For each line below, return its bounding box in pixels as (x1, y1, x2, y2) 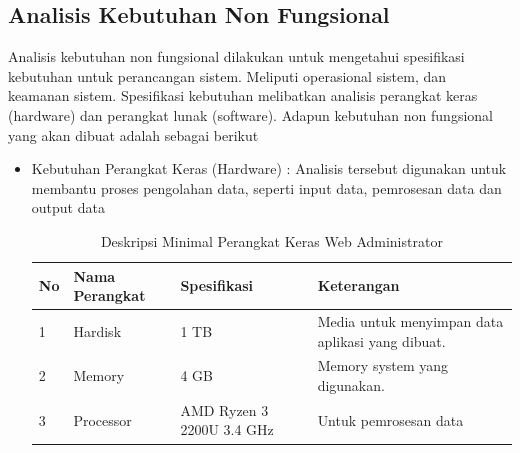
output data (31, 197, 105, 218)
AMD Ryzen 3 (180, 399, 269, 420)
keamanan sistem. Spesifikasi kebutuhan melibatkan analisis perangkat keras (8, 85, 478, 106)
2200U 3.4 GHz (180, 419, 274, 440)
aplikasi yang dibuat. (317, 330, 446, 351)
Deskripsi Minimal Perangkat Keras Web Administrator (100, 230, 443, 251)
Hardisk (73, 320, 122, 341)
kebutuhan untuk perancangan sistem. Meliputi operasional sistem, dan (8, 65, 447, 86)
